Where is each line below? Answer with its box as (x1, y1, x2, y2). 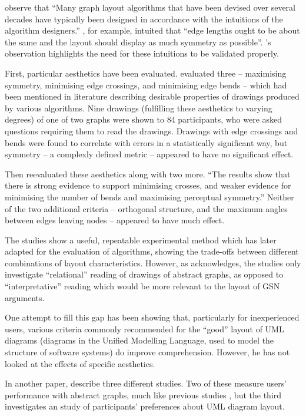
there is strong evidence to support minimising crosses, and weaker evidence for (5, 179, 291, 192)
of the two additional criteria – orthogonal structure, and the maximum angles (5, 202, 288, 214)
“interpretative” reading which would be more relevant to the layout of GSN (5, 280, 280, 292)
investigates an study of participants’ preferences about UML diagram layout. (5, 400, 285, 412)
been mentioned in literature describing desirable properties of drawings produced (5, 90, 300, 103)
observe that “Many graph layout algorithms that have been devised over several (5, 1, 295, 13)
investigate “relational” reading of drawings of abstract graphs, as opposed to (5, 268, 284, 280)
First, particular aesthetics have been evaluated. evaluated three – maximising (5, 67, 287, 79)
